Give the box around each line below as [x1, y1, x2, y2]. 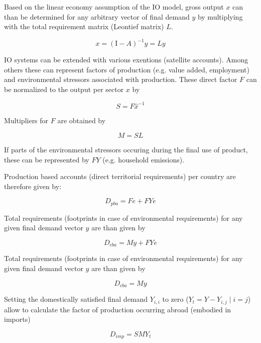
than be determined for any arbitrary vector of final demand [4, 11, 190, 22]
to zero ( [162, 294, 189, 304]
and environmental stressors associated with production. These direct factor [4, 74, 237, 84]
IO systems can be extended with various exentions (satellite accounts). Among [4, 54, 248, 65]
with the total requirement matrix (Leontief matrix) [4, 21, 164, 32]
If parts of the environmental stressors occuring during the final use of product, [4, 144, 248, 154]
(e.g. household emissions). [102, 154, 185, 164]
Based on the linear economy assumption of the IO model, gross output [4, 2, 224, 12]
